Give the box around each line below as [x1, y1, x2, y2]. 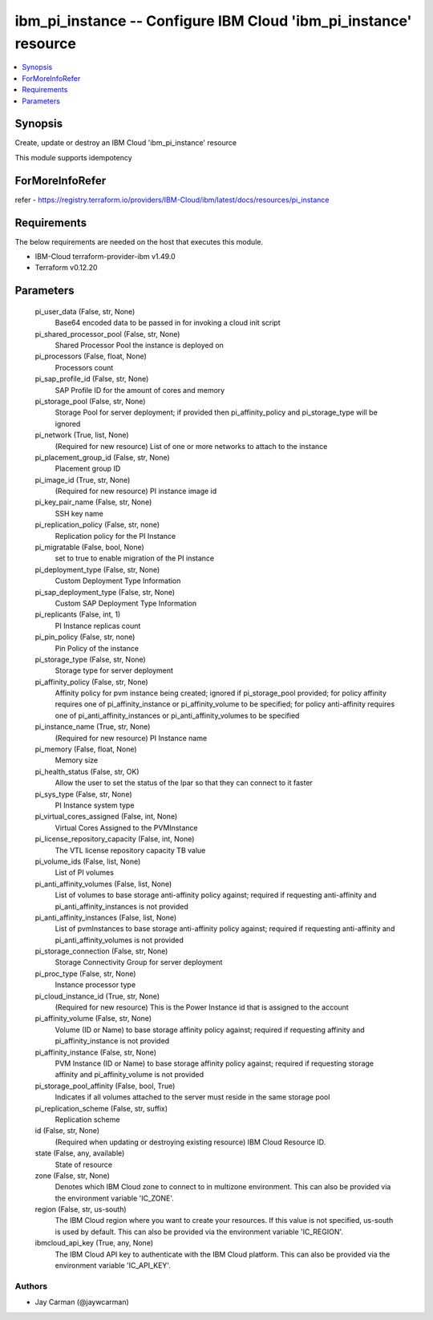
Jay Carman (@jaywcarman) [34, 1298, 130, 1307]
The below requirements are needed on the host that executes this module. [14, 237, 264, 246]
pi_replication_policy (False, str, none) [34, 520, 160, 529]
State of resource [55, 1160, 113, 1169]
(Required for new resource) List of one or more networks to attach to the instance [55, 441, 328, 451]
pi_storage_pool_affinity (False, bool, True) [34, 1081, 176, 1091]
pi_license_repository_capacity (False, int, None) [34, 834, 195, 844]
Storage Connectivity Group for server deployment [55, 958, 223, 967]
